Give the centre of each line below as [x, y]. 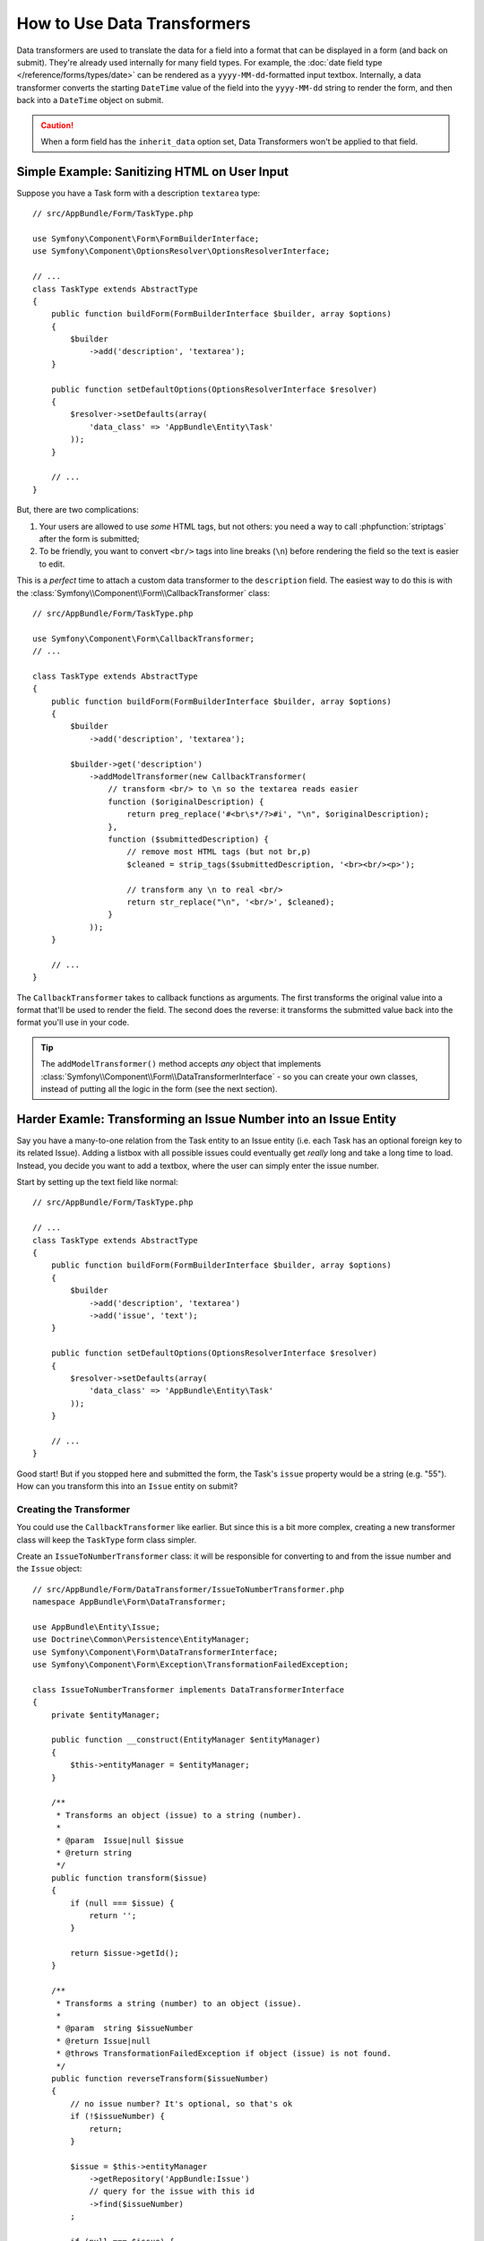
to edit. [52, 564]
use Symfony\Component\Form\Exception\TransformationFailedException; [191, 1665]
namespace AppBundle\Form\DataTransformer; [130, 1602]
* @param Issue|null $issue [120, 1840]
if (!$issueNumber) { [118, 2116]
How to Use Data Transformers [134, 23]
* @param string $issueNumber [125, 2029]
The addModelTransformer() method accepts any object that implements [181, 1064]
